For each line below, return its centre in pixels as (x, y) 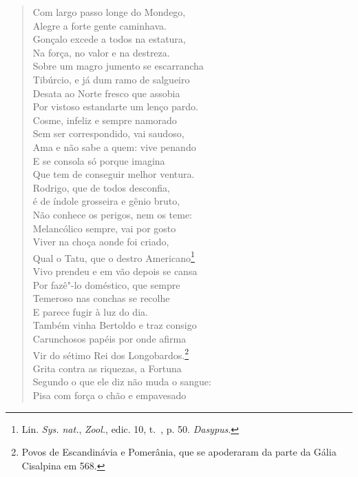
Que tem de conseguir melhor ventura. (114, 174)
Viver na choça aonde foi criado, (101, 242)
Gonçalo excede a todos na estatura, (109, 39)
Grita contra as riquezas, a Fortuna (107, 368)
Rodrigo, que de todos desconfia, (101, 187)
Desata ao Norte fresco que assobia (106, 93)
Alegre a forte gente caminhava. (99, 25)
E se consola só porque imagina (99, 160)
